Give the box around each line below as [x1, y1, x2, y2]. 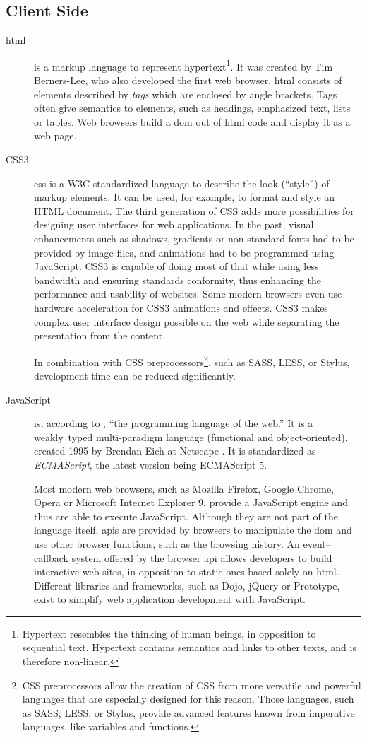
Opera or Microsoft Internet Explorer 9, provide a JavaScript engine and [34, 495, 348, 510]
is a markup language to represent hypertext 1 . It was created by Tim [34, 57, 333, 74]
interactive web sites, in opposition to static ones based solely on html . [34, 564, 339, 579]
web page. [34, 128, 77, 143]
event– [303, 536, 331, 551]
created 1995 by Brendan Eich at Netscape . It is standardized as [34, 443, 316, 458]
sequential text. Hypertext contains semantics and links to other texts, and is [22, 640, 356, 655]
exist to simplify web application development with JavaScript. [34, 592, 306, 607]
